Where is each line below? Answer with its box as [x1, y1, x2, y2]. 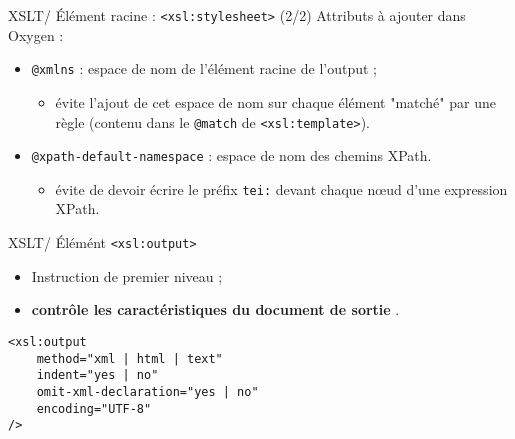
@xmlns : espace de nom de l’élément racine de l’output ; [31, 58, 377, 79]
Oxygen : [8, 24, 64, 45]
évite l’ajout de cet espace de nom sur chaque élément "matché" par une [55, 91, 496, 112]
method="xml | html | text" [36, 351, 223, 366]
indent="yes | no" [36, 368, 159, 383]
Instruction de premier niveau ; [31, 265, 223, 286]
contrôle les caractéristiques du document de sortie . [31, 299, 400, 320]
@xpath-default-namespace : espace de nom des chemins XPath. [31, 145, 432, 166]
